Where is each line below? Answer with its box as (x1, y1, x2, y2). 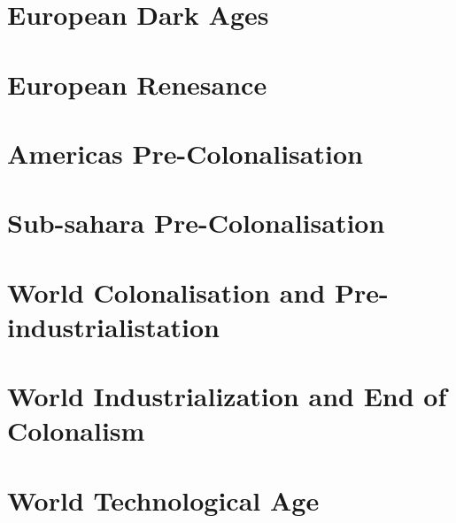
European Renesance (7, 65, 267, 102)
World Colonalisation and (7, 273, 326, 310)
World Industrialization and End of (7, 378, 447, 414)
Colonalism (7, 412, 145, 449)
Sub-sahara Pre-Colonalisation (7, 204, 385, 241)
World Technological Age (7, 481, 320, 518)
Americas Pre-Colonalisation (7, 135, 363, 171)
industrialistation (7, 308, 220, 344)
